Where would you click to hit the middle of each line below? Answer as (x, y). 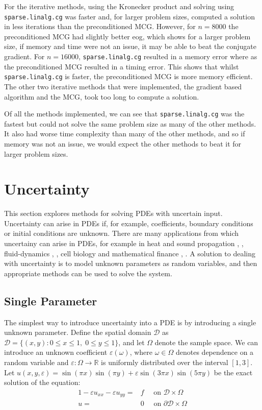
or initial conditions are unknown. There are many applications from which (122, 233)
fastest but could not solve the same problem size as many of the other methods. (130, 123)
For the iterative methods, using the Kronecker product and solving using (119, 6)
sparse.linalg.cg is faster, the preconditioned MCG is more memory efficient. (128, 76)
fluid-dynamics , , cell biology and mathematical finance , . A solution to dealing (130, 253)
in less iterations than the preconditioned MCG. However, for (100, 26)
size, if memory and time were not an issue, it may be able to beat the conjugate (130, 46)
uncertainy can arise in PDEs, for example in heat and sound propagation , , (124, 243)
